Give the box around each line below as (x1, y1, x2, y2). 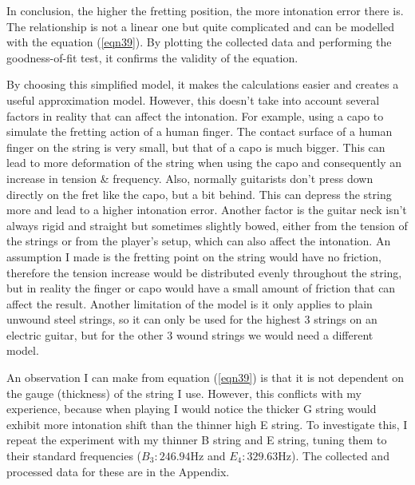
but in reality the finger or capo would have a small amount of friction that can (6, 280, 396, 296)
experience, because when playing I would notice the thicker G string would (6, 400, 377, 417)
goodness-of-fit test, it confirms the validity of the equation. (6, 49, 298, 66)
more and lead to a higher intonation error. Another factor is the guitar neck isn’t (6, 201, 407, 218)
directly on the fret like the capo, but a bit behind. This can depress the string (6, 185, 392, 202)
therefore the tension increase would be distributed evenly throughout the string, (6, 264, 402, 280)
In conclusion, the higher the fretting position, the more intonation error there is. (6, 2, 404, 18)
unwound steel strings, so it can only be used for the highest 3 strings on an (6, 311, 377, 328)
